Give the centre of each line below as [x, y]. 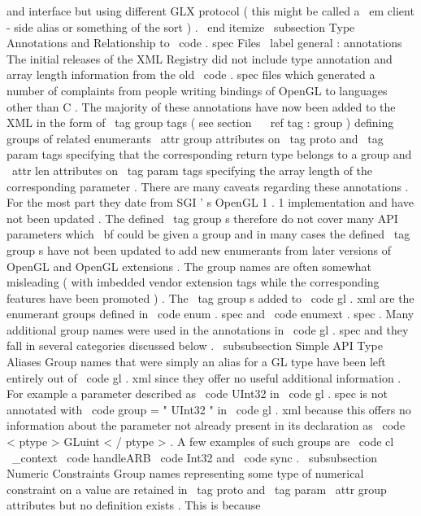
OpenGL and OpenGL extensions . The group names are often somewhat [189, 266]
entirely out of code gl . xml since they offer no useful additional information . [204, 377]
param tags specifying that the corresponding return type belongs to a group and [209, 154]
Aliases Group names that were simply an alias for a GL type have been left [196, 362]
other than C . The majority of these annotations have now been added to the [201, 106]
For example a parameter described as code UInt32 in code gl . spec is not [197, 394]
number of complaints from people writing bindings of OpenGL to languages [197, 90]
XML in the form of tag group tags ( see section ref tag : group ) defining [200, 122]
